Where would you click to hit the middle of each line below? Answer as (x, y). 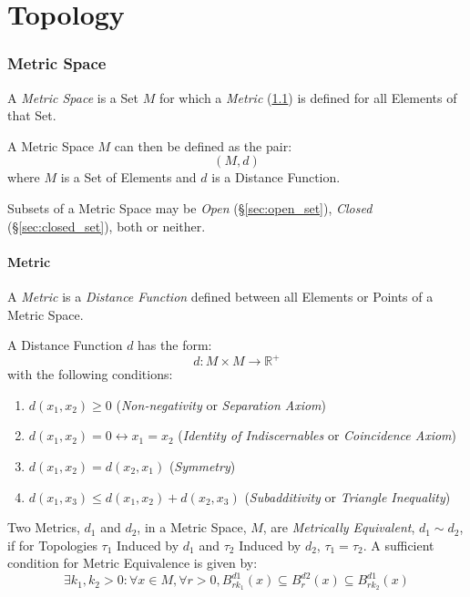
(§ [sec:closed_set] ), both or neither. (107, 226)
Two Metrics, (44, 527)
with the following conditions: (90, 374)
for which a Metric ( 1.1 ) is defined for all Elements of (308, 97)
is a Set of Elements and (128, 177)
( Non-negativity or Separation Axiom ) (221, 404)
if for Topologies (52, 545)
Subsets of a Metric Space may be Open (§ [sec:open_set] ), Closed (190, 207)
